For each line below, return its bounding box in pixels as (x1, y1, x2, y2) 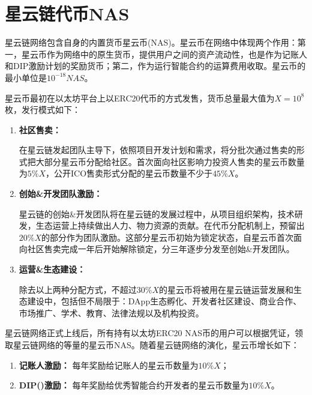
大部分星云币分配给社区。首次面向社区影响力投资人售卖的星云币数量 (35, 155, 305, 167)
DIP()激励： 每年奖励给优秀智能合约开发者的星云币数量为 (19, 379, 249, 391)
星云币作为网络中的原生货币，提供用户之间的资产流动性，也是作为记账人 (21, 47, 307, 60)
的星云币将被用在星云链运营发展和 (159, 283, 294, 295)
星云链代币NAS (5, 1, 130, 26)
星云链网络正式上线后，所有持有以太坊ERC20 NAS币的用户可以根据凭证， (5, 327, 295, 339)
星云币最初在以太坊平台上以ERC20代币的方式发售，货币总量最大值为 (5, 91, 275, 104)
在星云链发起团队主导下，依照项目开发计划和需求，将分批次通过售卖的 (19, 143, 296, 156)
